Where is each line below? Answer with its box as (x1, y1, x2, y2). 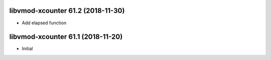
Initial (22, 46, 33, 52)
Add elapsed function (22, 20, 67, 26)
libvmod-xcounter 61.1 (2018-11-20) (9, 33, 123, 41)
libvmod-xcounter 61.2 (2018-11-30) (9, 6, 125, 15)
